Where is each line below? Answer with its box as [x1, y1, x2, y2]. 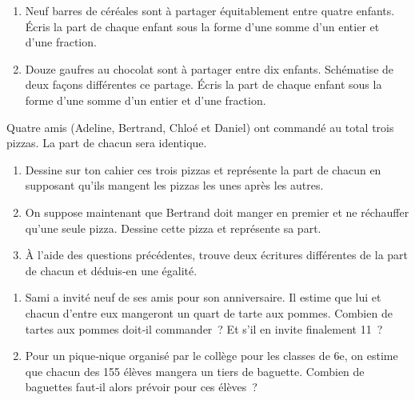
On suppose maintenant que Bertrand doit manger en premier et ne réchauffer [25, 203, 409, 220]
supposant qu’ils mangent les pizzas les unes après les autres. [25, 177, 324, 194]
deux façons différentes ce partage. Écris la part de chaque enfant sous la [25, 76, 382, 93]
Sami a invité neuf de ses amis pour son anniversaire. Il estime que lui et [25, 289, 381, 306]
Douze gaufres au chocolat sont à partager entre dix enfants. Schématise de [25, 60, 394, 77]
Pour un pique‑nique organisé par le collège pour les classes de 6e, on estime [25, 347, 398, 364]
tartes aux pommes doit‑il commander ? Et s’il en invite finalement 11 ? [25, 320, 383, 337]
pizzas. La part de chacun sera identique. [6, 134, 207, 151]
